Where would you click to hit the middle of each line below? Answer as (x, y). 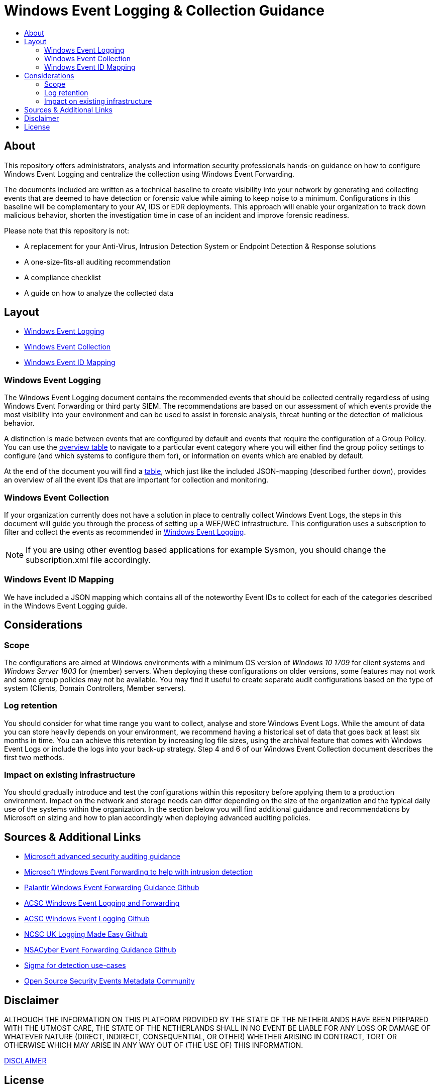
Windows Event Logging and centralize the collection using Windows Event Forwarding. (149, 174)
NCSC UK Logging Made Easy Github (86, 934)
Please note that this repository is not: (67, 230)
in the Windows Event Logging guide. (66, 606)
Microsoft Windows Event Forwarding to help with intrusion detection (138, 872)
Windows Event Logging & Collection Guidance (164, 11)
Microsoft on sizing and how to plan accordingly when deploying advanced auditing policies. (157, 818)
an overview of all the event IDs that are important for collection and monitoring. (136, 480)
